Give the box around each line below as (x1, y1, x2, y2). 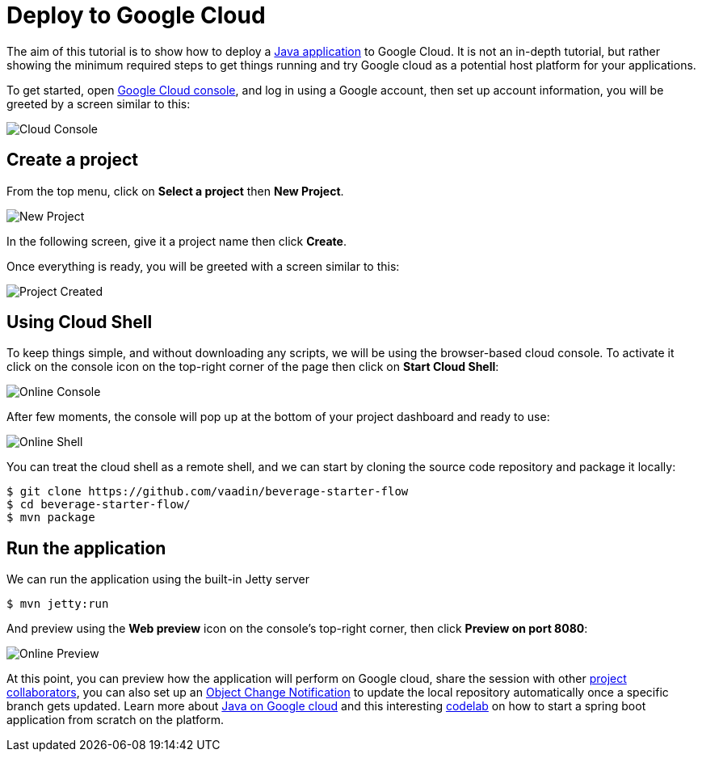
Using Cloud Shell (6, 312, 153, 333)
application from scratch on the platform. (6, 713, 224, 727)
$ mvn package (6, 511, 95, 524)
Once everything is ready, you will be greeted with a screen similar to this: (6, 259, 400, 273)
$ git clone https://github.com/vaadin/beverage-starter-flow (6, 485, 409, 499)
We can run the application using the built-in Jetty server (6, 572, 309, 587)
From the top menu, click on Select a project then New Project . (6, 183, 344, 198)
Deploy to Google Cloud (6, 2, 266, 29)
